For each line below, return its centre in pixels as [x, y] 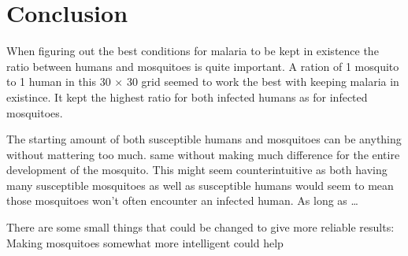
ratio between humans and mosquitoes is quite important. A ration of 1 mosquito [203, 66]
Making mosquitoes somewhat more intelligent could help [145, 242]
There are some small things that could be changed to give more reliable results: [200, 227]
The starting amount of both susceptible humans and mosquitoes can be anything [204, 139]
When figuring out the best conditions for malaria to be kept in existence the [193, 51]
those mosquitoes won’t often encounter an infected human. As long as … [182, 200]
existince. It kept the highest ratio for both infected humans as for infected [187, 96]
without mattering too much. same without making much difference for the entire [203, 154]
